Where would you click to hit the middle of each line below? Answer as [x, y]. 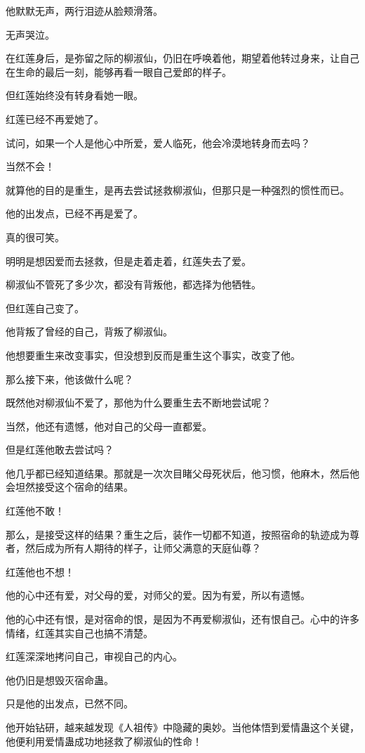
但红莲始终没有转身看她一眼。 [74, 95]
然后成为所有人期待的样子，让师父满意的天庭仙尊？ [143, 548]
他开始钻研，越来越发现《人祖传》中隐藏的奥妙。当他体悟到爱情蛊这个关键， [182, 727]
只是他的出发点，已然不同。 [69, 703]
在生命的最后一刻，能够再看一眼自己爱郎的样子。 [119, 71]
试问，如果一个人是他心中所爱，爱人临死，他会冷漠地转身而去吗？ [158, 142]
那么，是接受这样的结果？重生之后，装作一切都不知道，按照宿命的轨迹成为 [178, 534]
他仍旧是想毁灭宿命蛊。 [60, 680]
